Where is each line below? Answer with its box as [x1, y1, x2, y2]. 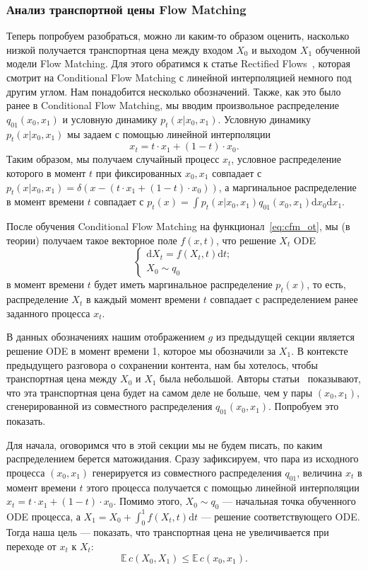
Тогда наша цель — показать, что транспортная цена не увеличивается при [6, 525, 329, 540]
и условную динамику [62, 111, 158, 126]
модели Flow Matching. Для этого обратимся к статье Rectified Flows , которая [6, 56, 350, 71]
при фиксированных [95, 165, 182, 180]
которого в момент [6, 165, 86, 180]
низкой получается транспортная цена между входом [6, 42, 233, 57]
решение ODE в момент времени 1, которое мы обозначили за [6, 343, 276, 358]
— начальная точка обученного [222, 494, 356, 508]
